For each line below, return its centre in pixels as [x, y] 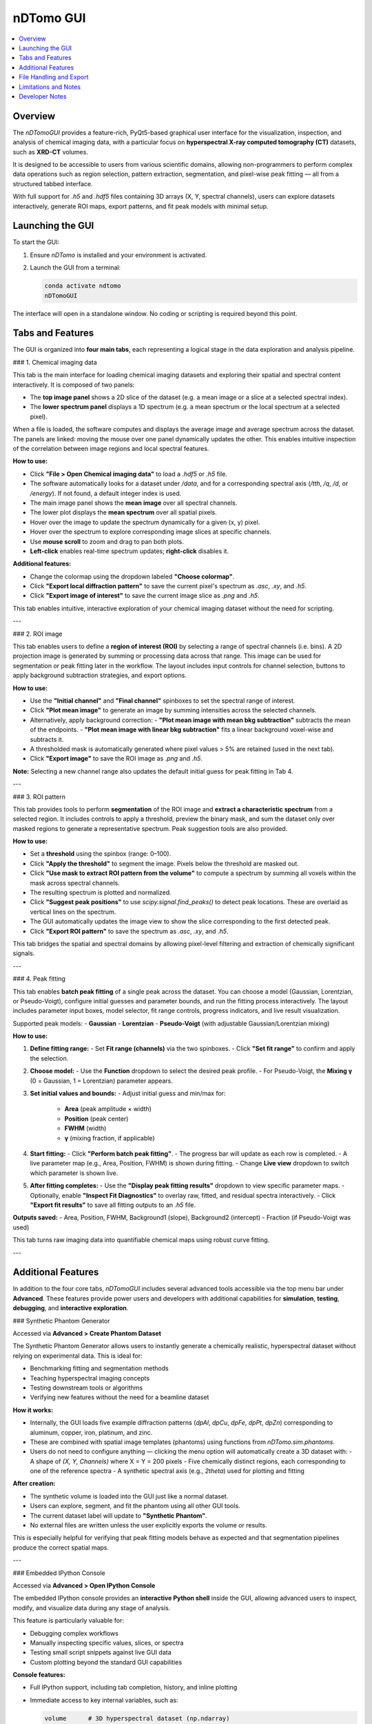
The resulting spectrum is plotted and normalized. [101, 892]
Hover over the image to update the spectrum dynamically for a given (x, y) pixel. [145, 522]
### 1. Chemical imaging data [55, 362]
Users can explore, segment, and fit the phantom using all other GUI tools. [135, 1506]
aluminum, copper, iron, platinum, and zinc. [91, 1432]
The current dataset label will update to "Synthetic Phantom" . [118, 1515]
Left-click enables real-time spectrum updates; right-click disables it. [130, 551]
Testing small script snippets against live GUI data [101, 1652]
